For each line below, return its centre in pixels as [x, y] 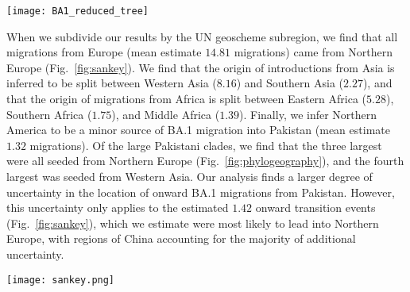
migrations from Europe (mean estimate [104, 52]
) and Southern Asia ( [290, 83]
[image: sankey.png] [61, 280]
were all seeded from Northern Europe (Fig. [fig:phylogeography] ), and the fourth [205, 161]
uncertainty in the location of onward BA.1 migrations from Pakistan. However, [201, 192]
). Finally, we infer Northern [308, 114]
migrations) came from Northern [313, 52]
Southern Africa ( [49, 114]
